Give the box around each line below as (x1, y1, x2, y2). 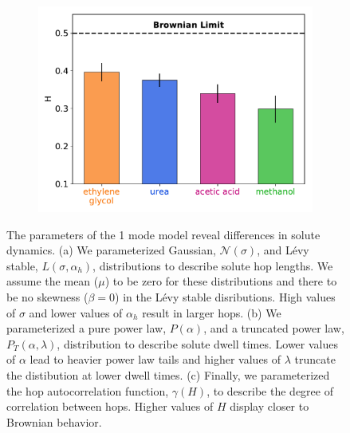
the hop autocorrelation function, (6, 382, 169, 399)
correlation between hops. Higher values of (6, 398, 214, 415)
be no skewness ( (6, 288, 88, 305)
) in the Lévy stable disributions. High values (115, 288, 336, 305)
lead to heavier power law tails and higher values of (29, 351, 281, 368)
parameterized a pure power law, (6, 320, 167, 337)
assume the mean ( (6, 273, 99, 289)
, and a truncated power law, (203, 320, 344, 337)
